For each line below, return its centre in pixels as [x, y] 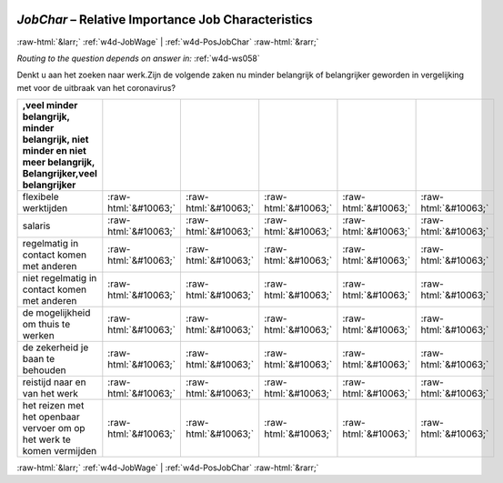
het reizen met [53, 406]
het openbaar [51, 417]
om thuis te [46, 325]
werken [38, 336]
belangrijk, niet [55, 139]
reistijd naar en [54, 382]
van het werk [50, 394]
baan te [39, 359]
